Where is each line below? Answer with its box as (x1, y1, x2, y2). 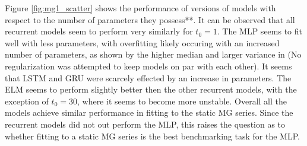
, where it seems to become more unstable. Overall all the (77, 94, 287, 107)
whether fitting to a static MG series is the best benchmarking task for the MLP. (5, 129, 300, 142)
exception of (5, 94, 49, 107)
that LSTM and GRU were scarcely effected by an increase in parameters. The (5, 71, 292, 84)
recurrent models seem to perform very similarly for (5, 25, 193, 37)
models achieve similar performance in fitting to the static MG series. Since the (5, 106, 293, 119)
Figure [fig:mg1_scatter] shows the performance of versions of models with (5, 2, 276, 14)
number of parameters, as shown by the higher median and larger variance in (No (5, 48, 302, 61)
